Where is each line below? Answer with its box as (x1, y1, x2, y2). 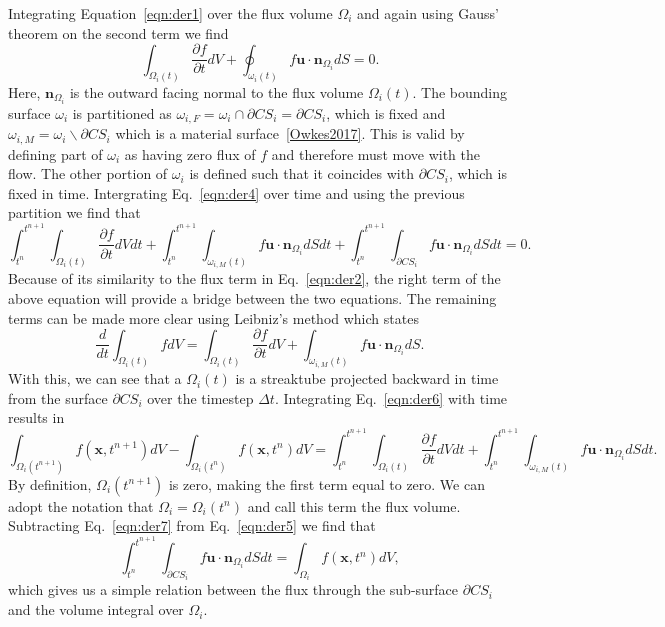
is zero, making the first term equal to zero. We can (168, 473, 485, 494)
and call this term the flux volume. (247, 495, 461, 516)
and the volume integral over (8, 599, 184, 620)
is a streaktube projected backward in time (235, 368, 499, 389)
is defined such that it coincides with (189, 163, 414, 184)
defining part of (8, 143, 103, 164)
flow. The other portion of (8, 163, 168, 184)
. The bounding (412, 81, 508, 102)
